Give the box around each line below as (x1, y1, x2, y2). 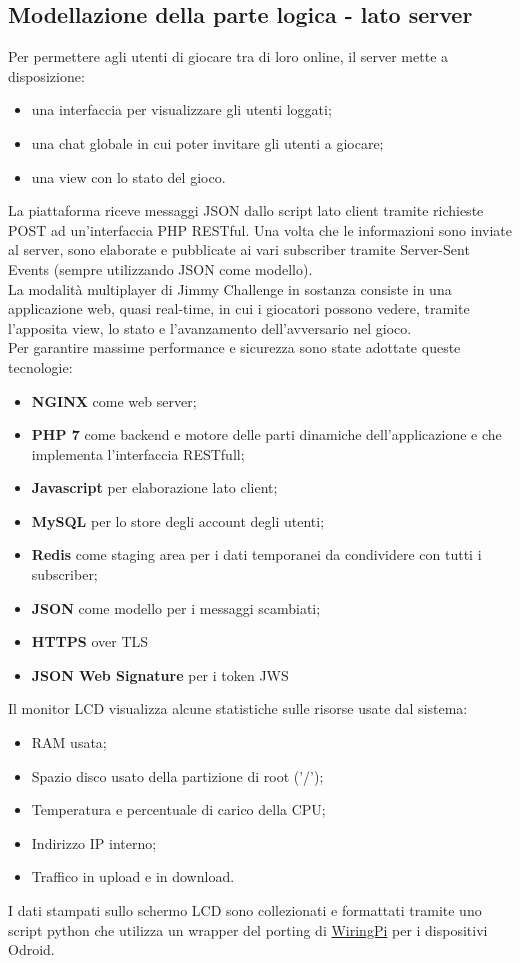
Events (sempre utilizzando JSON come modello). (8, 258, 313, 279)
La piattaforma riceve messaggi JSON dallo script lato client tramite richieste (8, 200, 484, 221)
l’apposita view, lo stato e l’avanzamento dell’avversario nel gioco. (8, 317, 412, 338)
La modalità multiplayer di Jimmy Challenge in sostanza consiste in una (8, 278, 452, 299)
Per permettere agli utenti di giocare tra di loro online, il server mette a (8, 46, 449, 67)
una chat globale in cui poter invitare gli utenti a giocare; (31, 132, 384, 153)
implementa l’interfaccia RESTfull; (31, 443, 245, 464)
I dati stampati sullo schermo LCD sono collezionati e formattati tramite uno (8, 900, 482, 921)
